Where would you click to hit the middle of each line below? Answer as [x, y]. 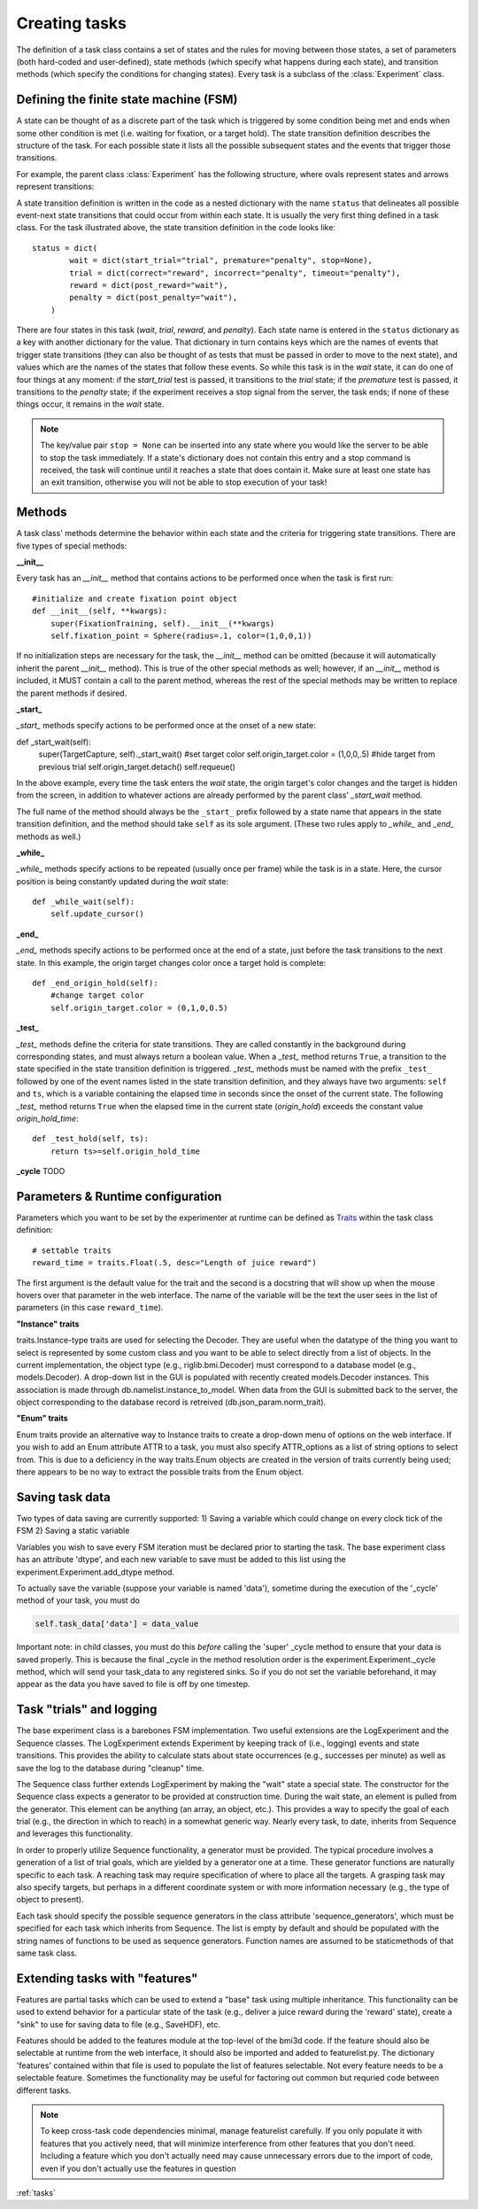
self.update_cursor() [97, 914]
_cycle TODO [41, 1171]
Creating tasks [72, 23]
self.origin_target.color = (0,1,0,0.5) [139, 1007]
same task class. [47, 1953]
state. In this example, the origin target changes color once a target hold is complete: [171, 962]
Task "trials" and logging [87, 1710]
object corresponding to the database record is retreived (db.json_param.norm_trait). [171, 1402]
